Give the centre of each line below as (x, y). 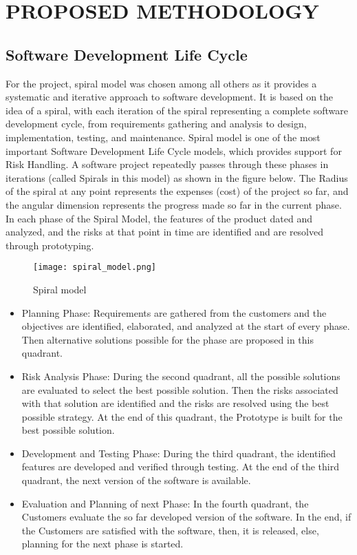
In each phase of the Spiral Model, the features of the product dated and (159, 218)
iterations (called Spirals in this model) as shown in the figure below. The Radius (177, 177)
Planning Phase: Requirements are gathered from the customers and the (174, 312)
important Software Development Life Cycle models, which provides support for (174, 150)
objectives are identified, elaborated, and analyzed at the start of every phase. (186, 326)
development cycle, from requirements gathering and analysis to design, (156, 124)
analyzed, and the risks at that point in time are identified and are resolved (165, 232)
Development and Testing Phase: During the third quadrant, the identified (179, 453)
